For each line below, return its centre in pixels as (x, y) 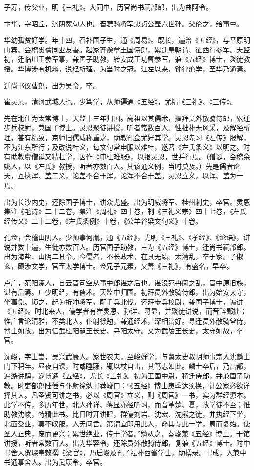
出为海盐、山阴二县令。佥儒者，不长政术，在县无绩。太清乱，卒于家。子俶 (124, 256)
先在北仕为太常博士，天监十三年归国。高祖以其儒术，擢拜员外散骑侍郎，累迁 (127, 118)
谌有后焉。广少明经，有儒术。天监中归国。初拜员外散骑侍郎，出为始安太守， (127, 292)
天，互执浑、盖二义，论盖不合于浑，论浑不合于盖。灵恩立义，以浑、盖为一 (124, 176)
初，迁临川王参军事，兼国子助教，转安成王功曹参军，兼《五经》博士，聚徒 (124, 59)
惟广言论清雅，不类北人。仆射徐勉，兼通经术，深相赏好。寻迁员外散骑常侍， (127, 321)
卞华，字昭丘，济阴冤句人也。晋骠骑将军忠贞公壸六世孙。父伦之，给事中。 (124, 23)
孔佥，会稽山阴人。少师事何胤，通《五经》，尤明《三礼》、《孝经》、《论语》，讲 (127, 237)
